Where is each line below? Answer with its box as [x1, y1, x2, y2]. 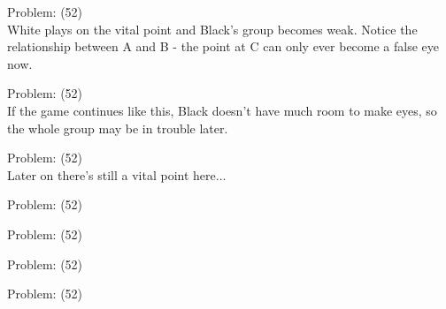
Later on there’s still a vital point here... [7, 165, 227, 184]
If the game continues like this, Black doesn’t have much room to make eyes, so [7, 101, 437, 119]
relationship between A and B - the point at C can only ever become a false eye [7, 37, 440, 56]
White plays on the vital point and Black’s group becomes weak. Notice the [7, 19, 418, 38]
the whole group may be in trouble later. [7, 118, 228, 137]
